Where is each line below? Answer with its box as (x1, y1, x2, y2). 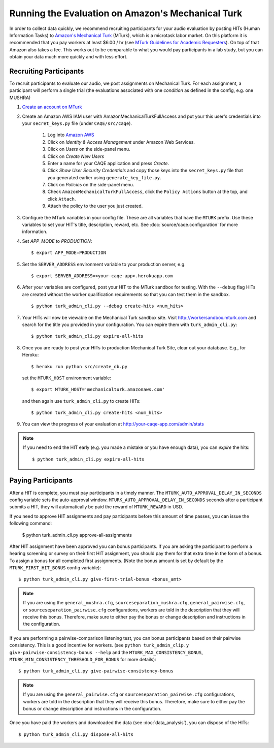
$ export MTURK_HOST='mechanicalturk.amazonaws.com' (31, 386, 165, 393)
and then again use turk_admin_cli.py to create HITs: (22, 398, 141, 404)
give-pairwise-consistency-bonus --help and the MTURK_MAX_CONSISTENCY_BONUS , (9, 649, 203, 655)
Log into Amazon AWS (47, 132, 94, 138)
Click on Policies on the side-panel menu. (47, 182, 134, 188)
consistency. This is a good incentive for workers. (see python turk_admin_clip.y (9, 642, 189, 648)
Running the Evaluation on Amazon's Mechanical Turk (9, 8, 243, 19)
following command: (9, 521, 52, 527)
